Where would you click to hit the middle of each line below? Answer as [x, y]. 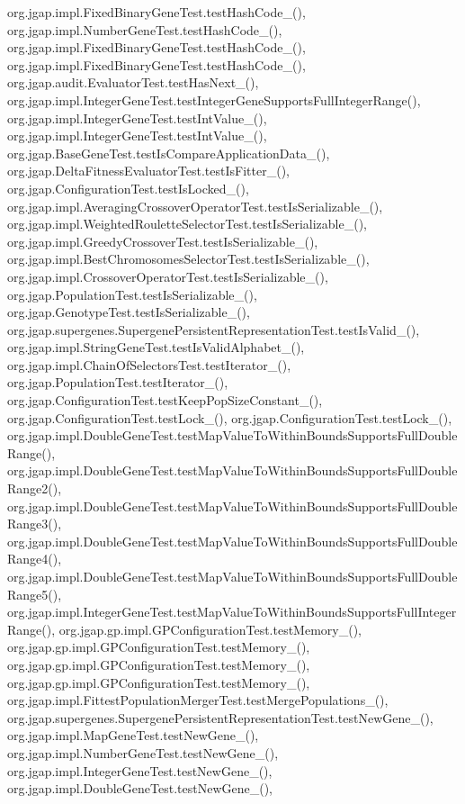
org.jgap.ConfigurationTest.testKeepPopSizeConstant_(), [165, 400]
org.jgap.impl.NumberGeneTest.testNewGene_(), [143, 752]
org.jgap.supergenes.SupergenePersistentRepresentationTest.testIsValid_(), [214, 329]
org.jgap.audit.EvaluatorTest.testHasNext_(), [133, 82]
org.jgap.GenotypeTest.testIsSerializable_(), [129, 312]
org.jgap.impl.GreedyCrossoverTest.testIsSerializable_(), [163, 241]
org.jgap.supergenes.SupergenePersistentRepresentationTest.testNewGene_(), [220, 717]
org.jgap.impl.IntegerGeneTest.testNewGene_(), [140, 770]
